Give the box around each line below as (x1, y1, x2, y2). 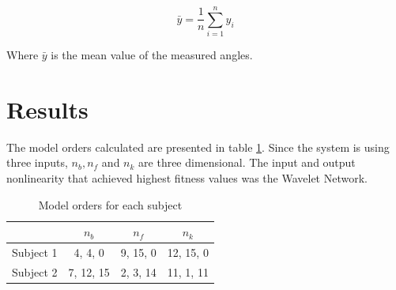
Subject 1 (12, 244, 58, 261)
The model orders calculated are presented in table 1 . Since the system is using (6, 138, 390, 155)
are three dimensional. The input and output (138, 154, 356, 171)
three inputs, (6, 154, 68, 171)
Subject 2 (12, 263, 58, 280)
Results (6, 92, 89, 125)
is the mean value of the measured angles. (51, 47, 253, 63)
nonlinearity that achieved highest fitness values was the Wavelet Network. (6, 170, 368, 186)
